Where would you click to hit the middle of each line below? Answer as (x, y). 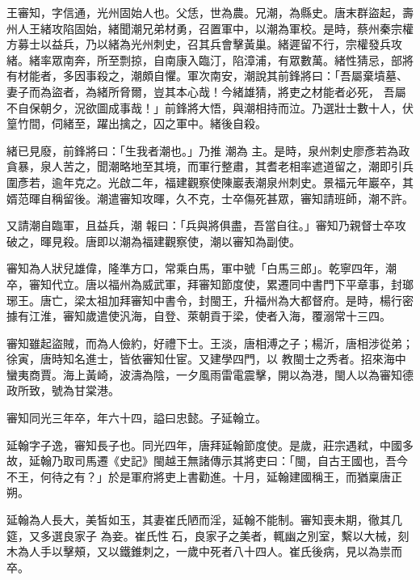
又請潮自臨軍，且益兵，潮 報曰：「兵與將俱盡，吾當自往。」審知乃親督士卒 (201, 225)
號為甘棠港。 (85, 390)
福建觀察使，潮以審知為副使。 (221, 241)
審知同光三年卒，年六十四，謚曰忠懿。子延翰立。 (136, 418)
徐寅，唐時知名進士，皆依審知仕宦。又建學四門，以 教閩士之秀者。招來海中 (206, 359)
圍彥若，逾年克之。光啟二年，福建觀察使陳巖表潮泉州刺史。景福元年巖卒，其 (210, 182)
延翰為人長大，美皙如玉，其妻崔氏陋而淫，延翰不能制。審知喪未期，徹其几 (204, 520)
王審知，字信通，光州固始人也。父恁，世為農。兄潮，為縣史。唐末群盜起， (204, 12)
